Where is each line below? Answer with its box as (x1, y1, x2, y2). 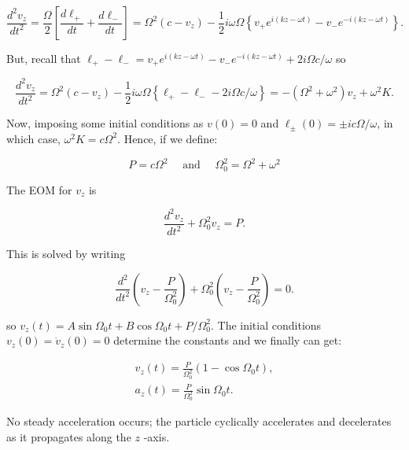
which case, (6, 130, 61, 146)
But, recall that (6, 50, 81, 66)
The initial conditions (217, 316, 322, 333)
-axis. (143, 429, 170, 445)
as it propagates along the (6, 429, 131, 445)
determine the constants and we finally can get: (113, 332, 342, 349)
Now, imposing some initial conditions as (6, 115, 204, 131)
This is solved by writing (6, 245, 126, 261)
